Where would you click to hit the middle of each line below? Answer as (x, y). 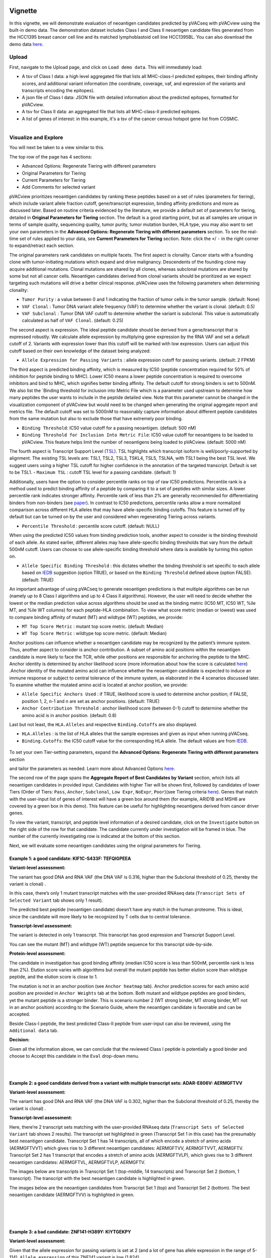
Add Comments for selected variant (58, 187)
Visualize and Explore (36, 137)
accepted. (20, 1014)
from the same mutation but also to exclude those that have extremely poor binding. (96, 419)
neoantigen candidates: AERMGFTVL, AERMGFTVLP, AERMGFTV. (77, 1162)
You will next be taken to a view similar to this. (57, 147)
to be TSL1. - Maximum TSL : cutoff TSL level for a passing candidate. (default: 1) (93, 473)
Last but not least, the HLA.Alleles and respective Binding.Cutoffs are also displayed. (103, 725)
